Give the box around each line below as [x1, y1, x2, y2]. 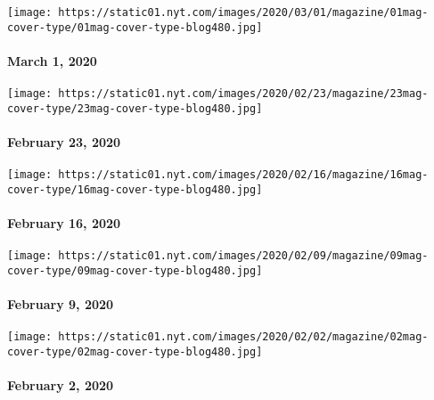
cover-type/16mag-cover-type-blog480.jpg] [7, 183, 263, 196]
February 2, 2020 [7, 376, 114, 395]
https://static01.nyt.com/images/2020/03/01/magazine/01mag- [58, 6, 429, 19]
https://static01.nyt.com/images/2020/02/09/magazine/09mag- [58, 249, 429, 263]
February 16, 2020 [7, 214, 121, 233]
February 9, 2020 [7, 295, 114, 314]
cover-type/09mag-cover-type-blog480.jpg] [7, 264, 263, 277]
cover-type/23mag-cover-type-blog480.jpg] [7, 102, 263, 115]
